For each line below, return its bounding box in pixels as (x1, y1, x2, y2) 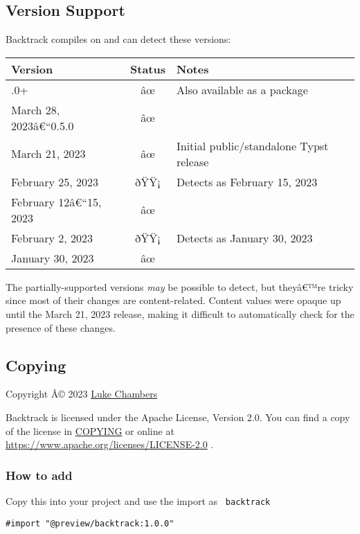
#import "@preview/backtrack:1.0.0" (6, 518, 174, 528)
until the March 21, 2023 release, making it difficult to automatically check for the (6, 306, 354, 321)
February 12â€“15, (11, 193, 102, 210)
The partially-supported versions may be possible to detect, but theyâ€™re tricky (6, 279, 354, 294)
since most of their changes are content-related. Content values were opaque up (6, 293, 341, 308)
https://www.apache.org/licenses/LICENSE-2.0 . (6, 437, 214, 452)
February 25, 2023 (11, 173, 99, 190)
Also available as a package (176, 81, 308, 98)
